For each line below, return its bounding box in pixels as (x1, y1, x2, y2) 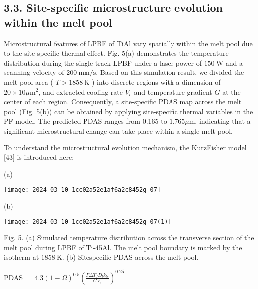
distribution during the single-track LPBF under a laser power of (4, 57, 202, 68)
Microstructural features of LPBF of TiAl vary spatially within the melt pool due (4, 38, 253, 48)
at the (222, 86, 241, 97)
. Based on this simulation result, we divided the (96, 67, 244, 77)
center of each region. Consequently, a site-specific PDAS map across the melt (4, 96, 242, 107)
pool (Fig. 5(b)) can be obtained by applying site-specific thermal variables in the (4, 106, 253, 116)
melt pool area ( (4, 76, 53, 87)
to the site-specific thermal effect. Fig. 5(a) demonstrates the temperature (4, 48, 229, 58)
